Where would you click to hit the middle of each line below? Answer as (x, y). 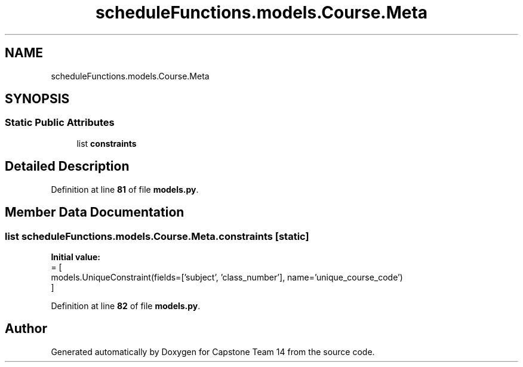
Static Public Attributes (60, 123)
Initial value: (76, 257)
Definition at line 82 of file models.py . (126, 306)
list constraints (107, 143)
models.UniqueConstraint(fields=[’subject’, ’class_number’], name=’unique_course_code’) (227, 277)
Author (26, 329)
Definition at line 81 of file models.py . (125, 189)
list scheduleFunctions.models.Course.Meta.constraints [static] (157, 236)
